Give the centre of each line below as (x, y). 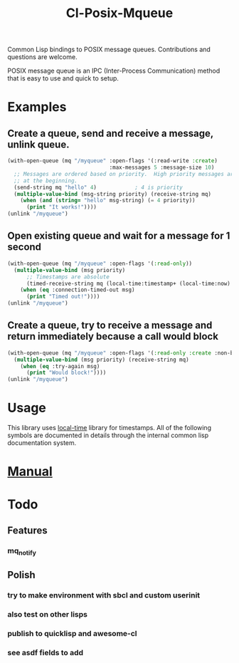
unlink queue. (38, 144)
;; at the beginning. (46, 181)
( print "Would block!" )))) (66, 373)
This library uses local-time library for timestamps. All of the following (110, 428)
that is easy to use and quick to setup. (63, 78)
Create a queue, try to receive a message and (110, 325)
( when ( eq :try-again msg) (60, 366)
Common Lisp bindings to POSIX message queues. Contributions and (109, 49)
